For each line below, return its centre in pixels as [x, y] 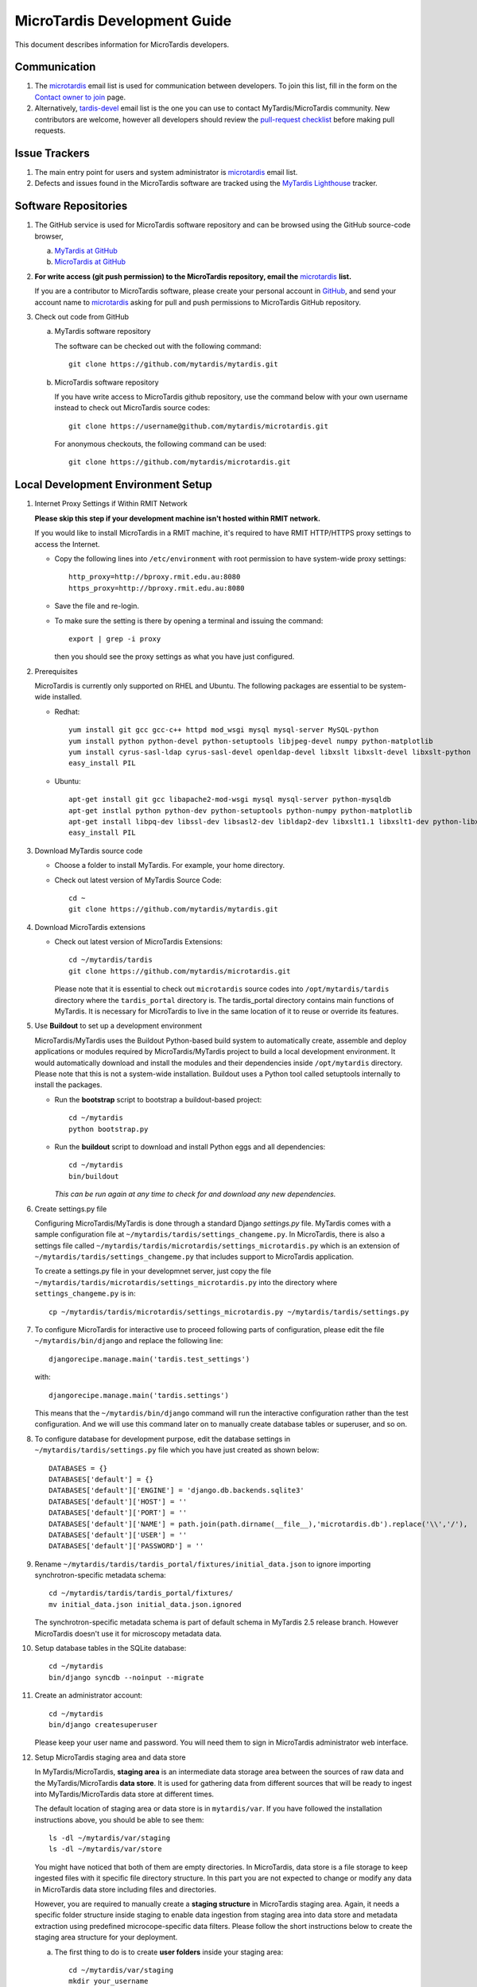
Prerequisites [56, 671]
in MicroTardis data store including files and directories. [125, 1889]
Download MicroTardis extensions [90, 927]
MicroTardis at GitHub [90, 261]
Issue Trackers [52, 153]
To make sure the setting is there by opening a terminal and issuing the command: [189, 621]
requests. [50, 130]
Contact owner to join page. [80, 97]
